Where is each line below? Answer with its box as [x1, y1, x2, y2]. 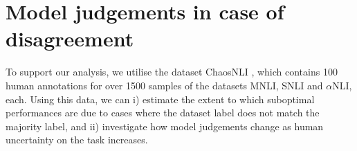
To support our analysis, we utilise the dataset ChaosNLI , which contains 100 [6, 64, 338, 79]
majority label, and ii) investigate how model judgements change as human [6, 118, 324, 133]
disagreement [6, 24, 134, 53]
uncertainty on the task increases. [6, 132, 148, 147]
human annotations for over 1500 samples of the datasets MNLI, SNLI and [6, 78, 323, 92]
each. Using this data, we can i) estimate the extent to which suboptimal [6, 91, 315, 106]
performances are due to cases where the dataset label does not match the [6, 105, 320, 120]
